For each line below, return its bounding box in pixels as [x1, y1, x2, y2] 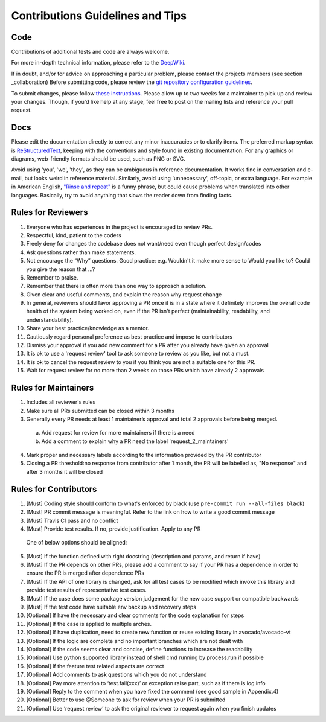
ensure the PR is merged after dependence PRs [26, 569, 145, 577]
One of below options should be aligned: [26, 539, 127, 546]
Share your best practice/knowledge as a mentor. [26, 325, 149, 332]
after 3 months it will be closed [26, 468, 103, 475]
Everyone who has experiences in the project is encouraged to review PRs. [26, 223, 213, 231]
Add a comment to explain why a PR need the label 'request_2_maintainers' [41, 438, 229, 445]
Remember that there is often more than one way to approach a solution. [26, 283, 207, 290]
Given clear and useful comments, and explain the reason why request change [26, 290, 222, 298]
